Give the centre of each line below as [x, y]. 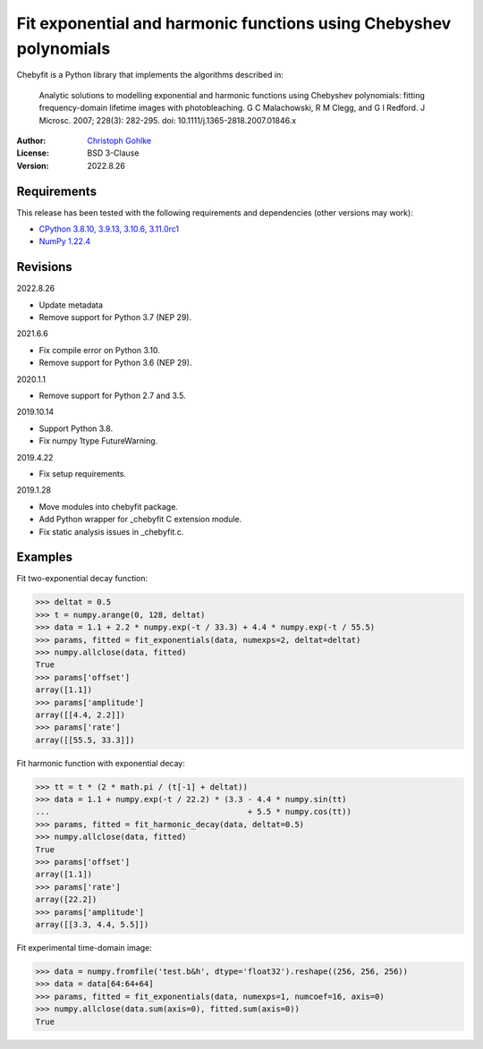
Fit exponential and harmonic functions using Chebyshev [234, 23]
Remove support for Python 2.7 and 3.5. [113, 396]
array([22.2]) [66, 900]
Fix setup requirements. [83, 473]
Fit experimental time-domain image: [84, 947]
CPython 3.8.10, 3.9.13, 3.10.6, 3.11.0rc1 [109, 229]
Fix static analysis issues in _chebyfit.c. [111, 531]
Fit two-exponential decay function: [82, 579]
